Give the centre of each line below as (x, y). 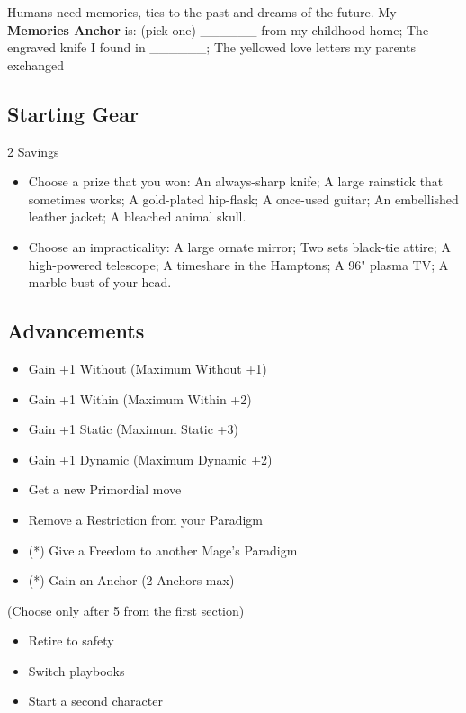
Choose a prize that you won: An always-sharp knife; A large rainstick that (236, 181)
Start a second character (95, 701)
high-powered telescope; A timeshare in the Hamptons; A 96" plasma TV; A (238, 264)
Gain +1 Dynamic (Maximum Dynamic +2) (150, 459)
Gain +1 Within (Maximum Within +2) (140, 398)
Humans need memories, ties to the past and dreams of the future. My (202, 12)
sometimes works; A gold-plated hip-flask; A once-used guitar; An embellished (243, 199)
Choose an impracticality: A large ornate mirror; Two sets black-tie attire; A (239, 246)
